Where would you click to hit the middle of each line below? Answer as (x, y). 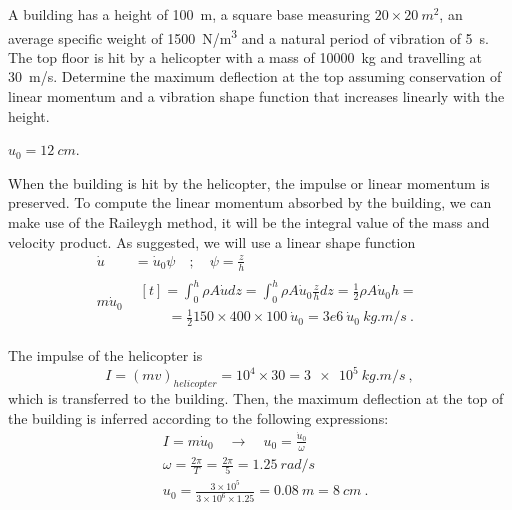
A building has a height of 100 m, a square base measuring (189, 14)
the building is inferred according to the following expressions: (198, 417)
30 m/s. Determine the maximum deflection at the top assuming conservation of (255, 76)
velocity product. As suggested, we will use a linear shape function (212, 241)
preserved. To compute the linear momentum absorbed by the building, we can (250, 202)
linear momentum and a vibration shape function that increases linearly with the (256, 96)
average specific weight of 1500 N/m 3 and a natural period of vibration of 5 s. (249, 36)
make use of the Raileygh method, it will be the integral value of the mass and (249, 222)
